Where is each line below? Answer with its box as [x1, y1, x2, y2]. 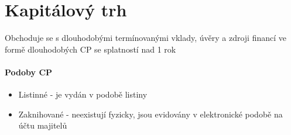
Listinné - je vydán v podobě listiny [18, 88, 148, 101]
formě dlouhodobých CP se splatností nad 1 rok [5, 43, 176, 55]
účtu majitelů [18, 119, 67, 131]
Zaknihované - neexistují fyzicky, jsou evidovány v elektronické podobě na [18, 108, 283, 120]
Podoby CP [5, 65, 53, 78]
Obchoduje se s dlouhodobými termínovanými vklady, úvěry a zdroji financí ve [5, 32, 286, 44]
